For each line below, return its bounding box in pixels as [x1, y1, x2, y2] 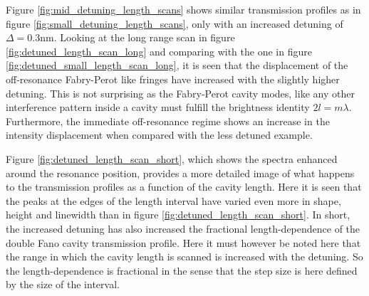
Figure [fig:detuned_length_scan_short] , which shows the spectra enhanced [6, 151, 338, 166]
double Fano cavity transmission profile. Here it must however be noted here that [6, 235, 361, 250]
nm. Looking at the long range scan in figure [40, 30, 235, 45]
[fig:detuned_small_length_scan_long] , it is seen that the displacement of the [6, 58, 348, 73]
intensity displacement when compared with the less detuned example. [6, 127, 313, 142]
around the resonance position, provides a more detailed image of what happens [6, 165, 355, 180]
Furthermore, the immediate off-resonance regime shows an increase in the [6, 113, 330, 128]
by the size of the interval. [6, 277, 120, 292]
